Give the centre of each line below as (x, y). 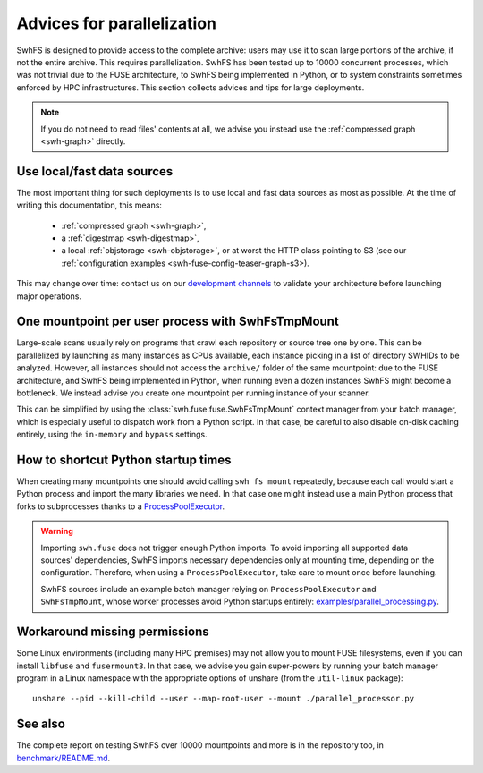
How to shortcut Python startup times (124, 459)
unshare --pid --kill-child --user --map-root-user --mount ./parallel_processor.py (224, 699)
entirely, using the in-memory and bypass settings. (112, 435)
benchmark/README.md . (64, 758)
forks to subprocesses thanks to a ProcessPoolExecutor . (121, 506)
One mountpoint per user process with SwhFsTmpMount (178, 322)
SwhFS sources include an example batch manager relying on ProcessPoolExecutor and (208, 589)
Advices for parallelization (117, 23)
